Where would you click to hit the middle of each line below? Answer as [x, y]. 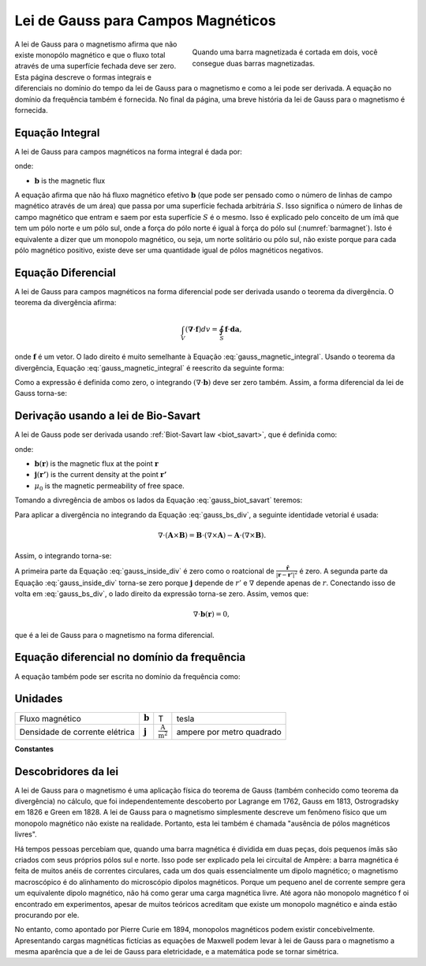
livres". [26, 834]
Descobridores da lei [66, 772]
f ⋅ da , [233, 330]
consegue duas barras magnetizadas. [254, 63]
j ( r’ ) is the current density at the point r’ [101, 475]
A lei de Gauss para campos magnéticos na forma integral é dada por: [128, 151]
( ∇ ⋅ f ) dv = [202, 330]
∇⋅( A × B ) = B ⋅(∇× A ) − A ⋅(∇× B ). [212, 535]
